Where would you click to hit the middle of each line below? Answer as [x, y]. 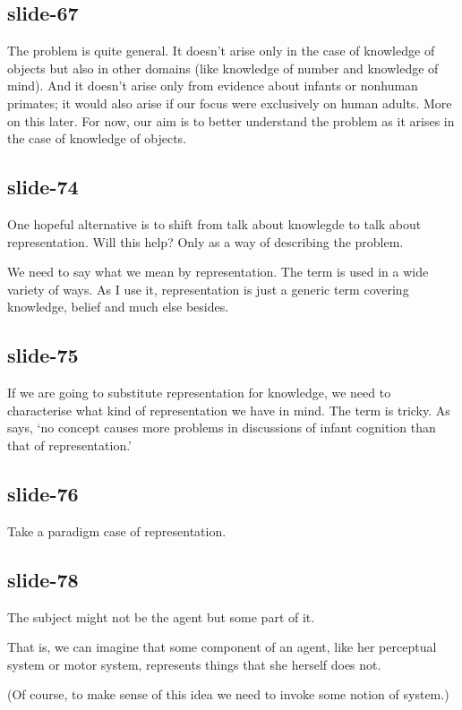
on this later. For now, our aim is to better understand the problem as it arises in [231, 120]
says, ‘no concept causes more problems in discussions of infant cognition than [222, 428]
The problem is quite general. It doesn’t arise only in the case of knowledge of [221, 51]
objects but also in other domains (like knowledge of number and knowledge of [223, 68]
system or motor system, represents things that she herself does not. [194, 664]
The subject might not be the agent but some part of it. [161, 616]
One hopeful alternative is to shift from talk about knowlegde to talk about [214, 223]
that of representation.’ [70, 445]
